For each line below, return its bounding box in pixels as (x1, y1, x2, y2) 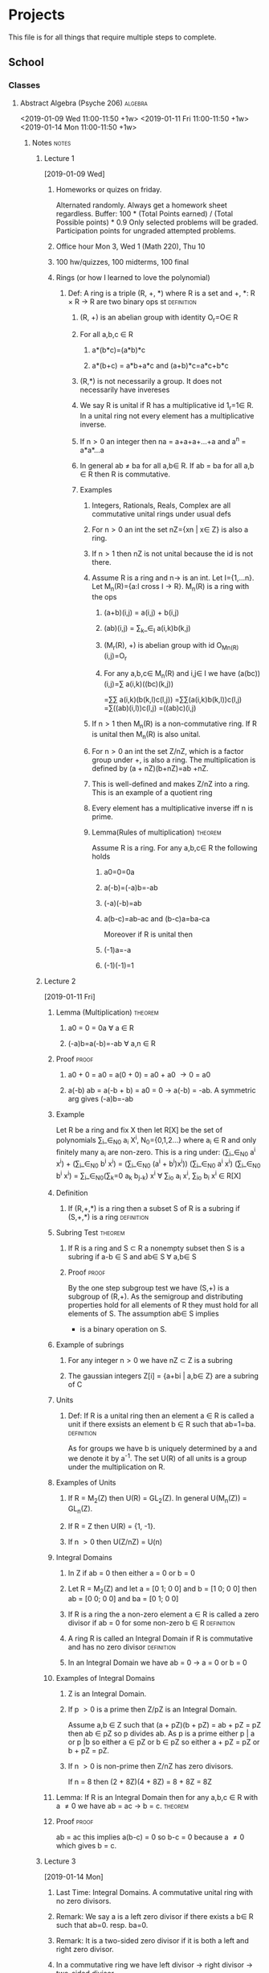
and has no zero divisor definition (67, 1642, 177, 1652)
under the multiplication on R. (67, 1462, 166, 1472)
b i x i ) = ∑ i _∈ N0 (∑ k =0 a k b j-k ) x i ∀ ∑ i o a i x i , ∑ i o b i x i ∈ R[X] (55, 1169, 242, 1182)
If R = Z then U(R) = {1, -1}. (67, 1521, 156, 1530)
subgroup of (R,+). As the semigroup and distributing (67, 1291, 243, 1301)
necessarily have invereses (79, 385, 170, 395)
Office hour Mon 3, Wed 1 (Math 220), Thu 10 (55, 241, 206, 251)
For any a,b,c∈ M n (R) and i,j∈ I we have (104, 669, 237, 680)
